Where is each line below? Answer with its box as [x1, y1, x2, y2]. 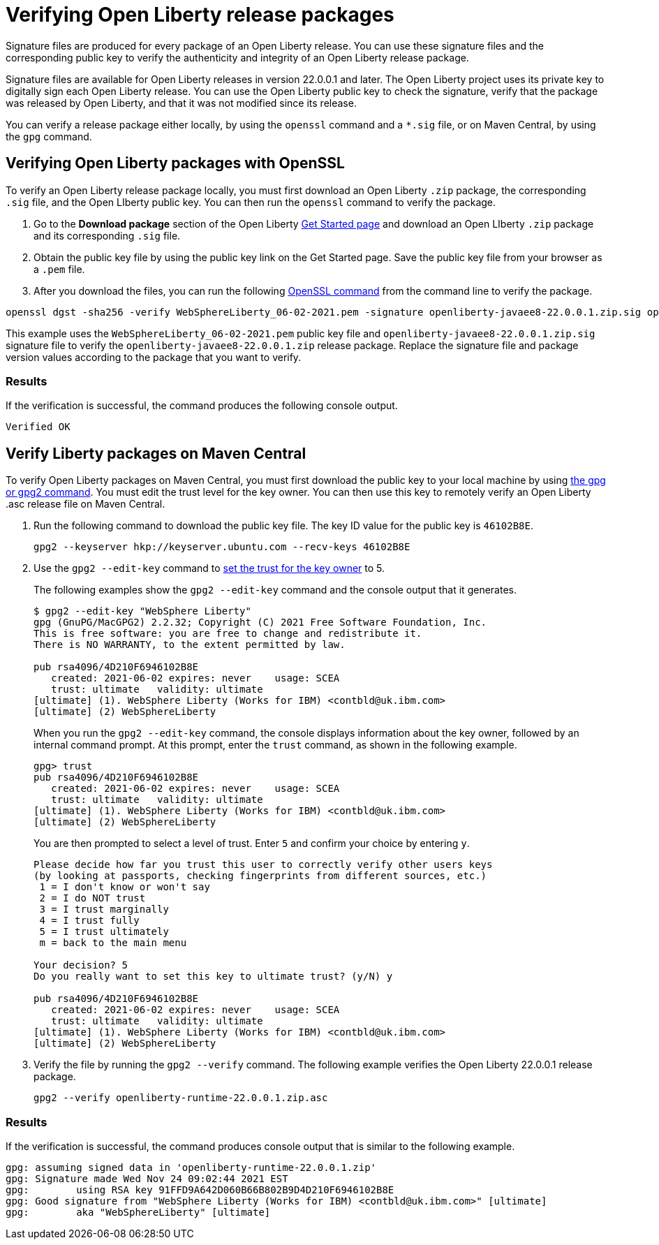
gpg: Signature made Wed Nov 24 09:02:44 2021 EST [6, 1172, 288, 1184]
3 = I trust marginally [39, 904, 169, 915]
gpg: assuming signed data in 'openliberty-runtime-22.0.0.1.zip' [6, 1161, 377, 1173]
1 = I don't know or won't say [39, 881, 210, 893]
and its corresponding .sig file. [34, 229, 181, 242]
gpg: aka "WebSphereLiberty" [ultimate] [6, 1206, 271, 1218]
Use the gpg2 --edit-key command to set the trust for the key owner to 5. [34, 562, 385, 575]
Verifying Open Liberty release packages [6, 3, 394, 27]
